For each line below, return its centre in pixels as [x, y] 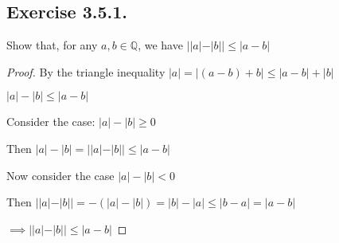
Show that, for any [52, 45]
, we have [160, 45]
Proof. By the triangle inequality [86, 71]
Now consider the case [60, 175]
